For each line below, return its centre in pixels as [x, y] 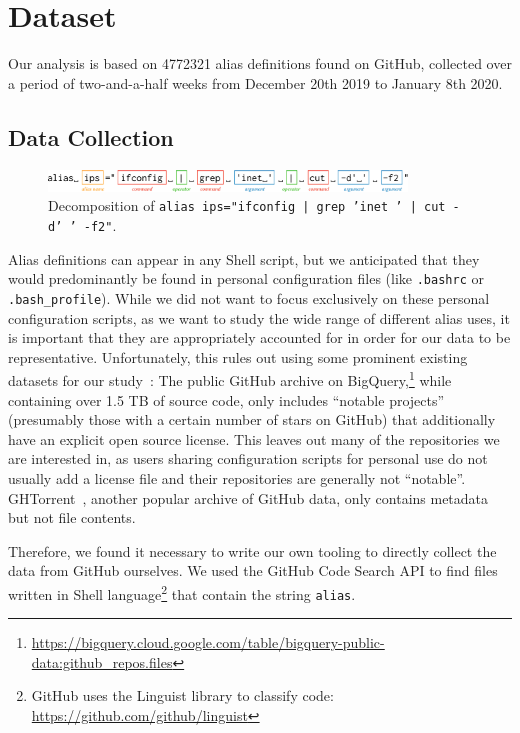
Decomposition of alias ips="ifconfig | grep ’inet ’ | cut [247, 205]
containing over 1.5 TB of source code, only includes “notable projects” [226, 399]
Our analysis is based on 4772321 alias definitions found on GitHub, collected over [260, 63]
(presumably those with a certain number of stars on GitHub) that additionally [252, 419]
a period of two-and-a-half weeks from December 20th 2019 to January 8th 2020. [255, 82]
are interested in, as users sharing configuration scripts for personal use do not [248, 458]
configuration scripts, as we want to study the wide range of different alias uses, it [259, 317]
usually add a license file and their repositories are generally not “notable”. [237, 477]
